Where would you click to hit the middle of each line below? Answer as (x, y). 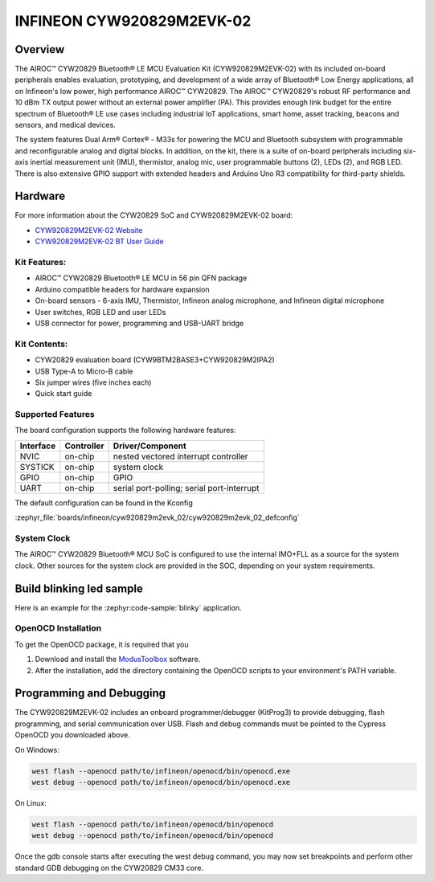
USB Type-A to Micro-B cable (84, 371)
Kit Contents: (41, 344)
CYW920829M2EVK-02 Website (89, 230)
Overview (40, 49)
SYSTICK (37, 467)
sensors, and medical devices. (65, 125)
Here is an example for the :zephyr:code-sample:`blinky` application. (128, 607)
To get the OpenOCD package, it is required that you (102, 644)
